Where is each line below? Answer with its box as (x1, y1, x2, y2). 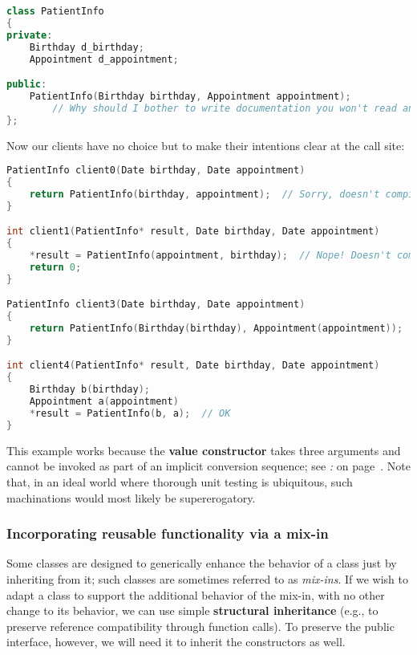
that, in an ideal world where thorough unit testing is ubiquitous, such (6, 473, 353, 490)
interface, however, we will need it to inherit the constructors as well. (6, 633, 346, 650)
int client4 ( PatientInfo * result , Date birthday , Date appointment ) (6, 360, 380, 372)
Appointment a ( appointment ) (29, 396, 179, 408)
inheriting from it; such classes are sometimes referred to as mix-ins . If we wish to (6, 570, 408, 587)
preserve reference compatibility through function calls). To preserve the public (6, 617, 395, 634)
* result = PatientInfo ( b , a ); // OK (29, 407, 231, 419)
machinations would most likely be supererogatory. (6, 489, 256, 506)
